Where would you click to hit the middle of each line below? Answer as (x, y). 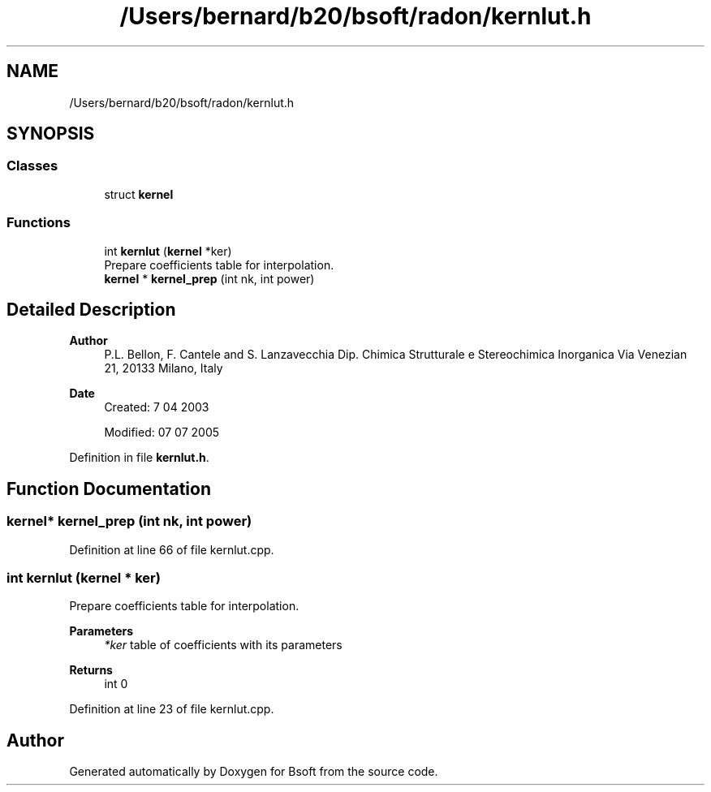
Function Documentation (109, 489)
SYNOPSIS (51, 134)
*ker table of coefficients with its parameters (223, 645)
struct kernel (139, 194)
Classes (32, 166)
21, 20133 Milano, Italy (164, 368)
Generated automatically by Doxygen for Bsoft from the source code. (254, 772)
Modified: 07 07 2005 (162, 433)
